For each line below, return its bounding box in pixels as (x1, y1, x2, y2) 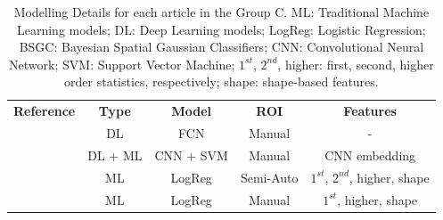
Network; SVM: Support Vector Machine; (9, 54, 235, 73)
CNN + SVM (154, 145, 228, 164)
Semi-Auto (240, 167, 299, 186)
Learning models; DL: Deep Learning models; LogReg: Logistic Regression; (16, 20, 426, 38)
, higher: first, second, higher (277, 54, 434, 73)
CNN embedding (324, 145, 416, 164)
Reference (13, 102, 76, 120)
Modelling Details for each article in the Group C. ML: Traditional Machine (13, 3, 430, 20)
